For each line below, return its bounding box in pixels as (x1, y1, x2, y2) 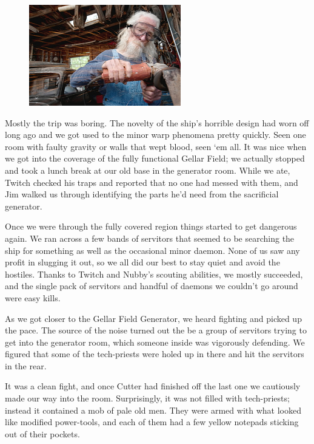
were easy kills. (5, 291, 61, 304)
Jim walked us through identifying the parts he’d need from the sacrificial (5, 188, 279, 200)
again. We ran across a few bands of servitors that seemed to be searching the (5, 231, 295, 244)
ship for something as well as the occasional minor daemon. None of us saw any (5, 244, 300, 256)
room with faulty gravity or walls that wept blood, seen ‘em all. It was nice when (5, 140, 307, 152)
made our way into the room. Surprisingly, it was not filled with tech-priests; (5, 392, 290, 405)
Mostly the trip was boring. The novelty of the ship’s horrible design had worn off (5, 116, 309, 129)
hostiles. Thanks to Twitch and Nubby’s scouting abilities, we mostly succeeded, (5, 267, 303, 280)
